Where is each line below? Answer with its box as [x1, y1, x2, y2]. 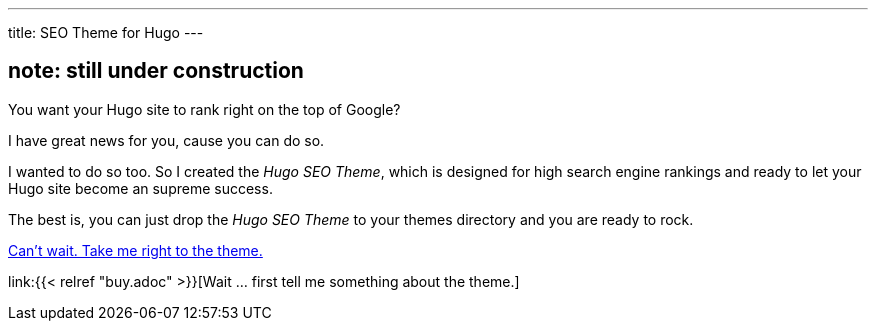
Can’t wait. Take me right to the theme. [8, 241, 263, 259]
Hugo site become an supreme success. [8, 179, 273, 197]
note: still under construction [8, 58, 304, 84]
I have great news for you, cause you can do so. [8, 131, 325, 149]
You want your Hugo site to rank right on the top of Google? [8, 100, 401, 118]
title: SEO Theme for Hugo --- [8, 24, 204, 41]
